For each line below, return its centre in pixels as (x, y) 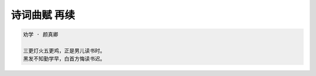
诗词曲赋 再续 (43, 15)
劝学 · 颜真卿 (41, 35)
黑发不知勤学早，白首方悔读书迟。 (64, 59)
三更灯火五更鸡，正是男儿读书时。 (64, 50)
